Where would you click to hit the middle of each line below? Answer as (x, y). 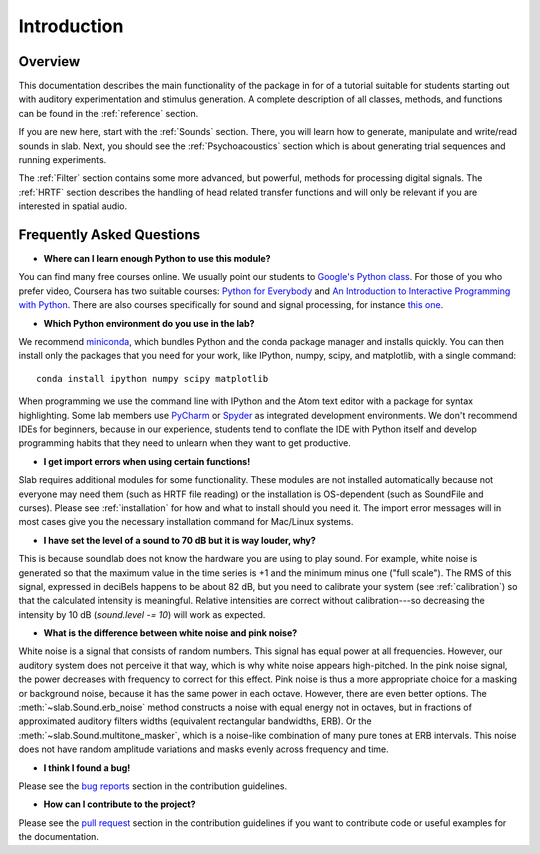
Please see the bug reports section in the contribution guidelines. (153, 786)
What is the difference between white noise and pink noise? (170, 633)
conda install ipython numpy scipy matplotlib (152, 378)
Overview (49, 61)
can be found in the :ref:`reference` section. (108, 113)
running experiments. (62, 160)
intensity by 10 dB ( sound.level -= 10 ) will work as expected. (142, 614)
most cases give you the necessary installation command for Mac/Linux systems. (186, 522)
